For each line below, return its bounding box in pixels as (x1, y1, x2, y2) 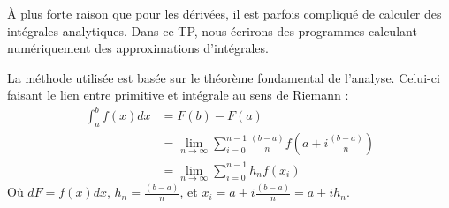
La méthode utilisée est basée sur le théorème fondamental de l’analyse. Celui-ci (7, 68, 440, 86)
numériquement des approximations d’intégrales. (7, 39, 269, 57)
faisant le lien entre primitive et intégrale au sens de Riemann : (7, 85, 349, 104)
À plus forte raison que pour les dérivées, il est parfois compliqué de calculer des (7, 4, 442, 22)
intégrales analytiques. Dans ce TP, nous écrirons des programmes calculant (7, 21, 417, 40)
